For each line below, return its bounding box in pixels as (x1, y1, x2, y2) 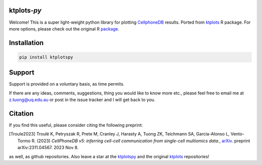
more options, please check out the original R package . (9, 26, 120, 31)
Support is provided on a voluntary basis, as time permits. (9, 81, 125, 87)
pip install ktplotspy (19, 54, 73, 60)
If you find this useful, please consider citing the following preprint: (9, 122, 143, 128)
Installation (9, 39, 44, 47)
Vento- (230, 131, 245, 137)
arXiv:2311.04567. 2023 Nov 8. (17, 145, 79, 150)
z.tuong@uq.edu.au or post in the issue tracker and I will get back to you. (9, 97, 155, 103)
